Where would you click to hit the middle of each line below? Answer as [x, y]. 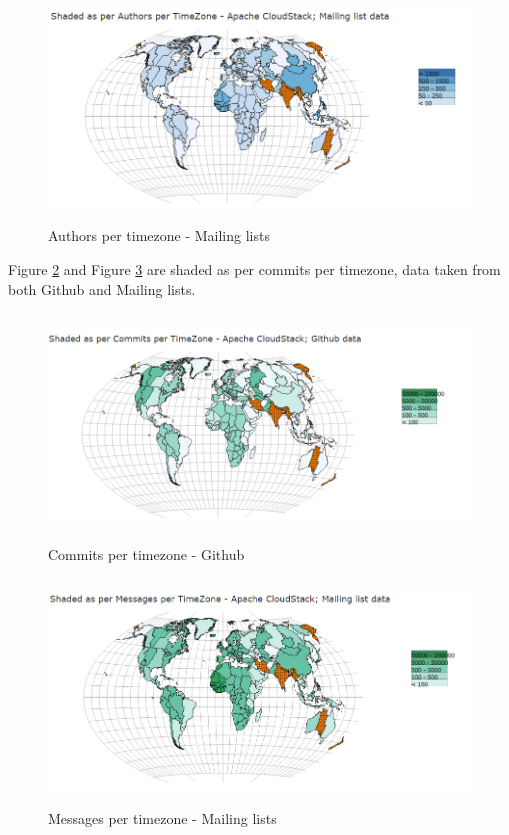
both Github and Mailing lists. [102, 288]
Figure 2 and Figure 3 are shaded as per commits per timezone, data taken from [254, 268]
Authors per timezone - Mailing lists [159, 235]
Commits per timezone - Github [146, 553]
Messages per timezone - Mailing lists [162, 818]
